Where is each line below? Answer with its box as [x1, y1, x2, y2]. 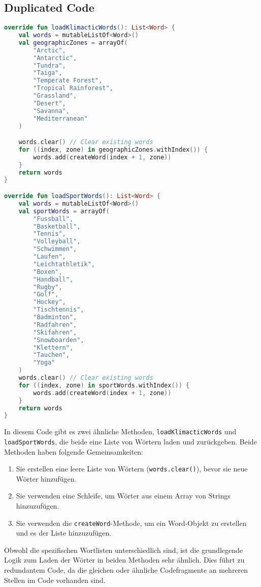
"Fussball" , [33, 215, 74, 222]
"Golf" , [33, 291, 59, 298]
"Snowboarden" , [33, 336, 84, 344]
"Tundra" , [33, 62, 66, 69]
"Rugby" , [33, 283, 62, 291]
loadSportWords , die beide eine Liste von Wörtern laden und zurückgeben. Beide [4, 436, 257, 446]
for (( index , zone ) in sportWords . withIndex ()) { [18, 381, 190, 389]
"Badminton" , [33, 314, 77, 321]
